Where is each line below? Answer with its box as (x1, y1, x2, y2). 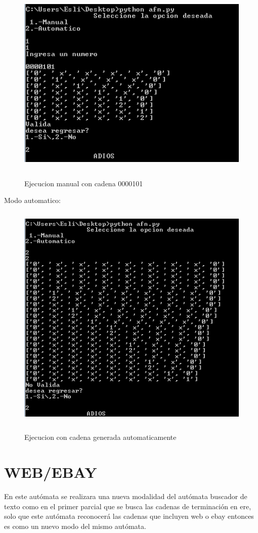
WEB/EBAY (4, 462, 97, 482)
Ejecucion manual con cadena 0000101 (24, 178, 143, 188)
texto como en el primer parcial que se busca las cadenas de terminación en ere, (4, 501, 251, 511)
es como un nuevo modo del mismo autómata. (4, 520, 146, 531)
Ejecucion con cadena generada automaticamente (24, 432, 177, 442)
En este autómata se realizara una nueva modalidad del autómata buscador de (4, 490, 247, 501)
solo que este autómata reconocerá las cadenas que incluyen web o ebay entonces (4, 511, 254, 521)
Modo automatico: (4, 195, 61, 206)
